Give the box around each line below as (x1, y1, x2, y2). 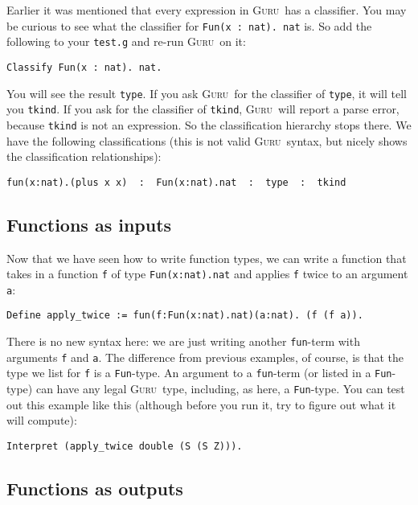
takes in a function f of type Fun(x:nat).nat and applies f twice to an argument (6, 265, 408, 282)
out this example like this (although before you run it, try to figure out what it (6, 396, 396, 413)
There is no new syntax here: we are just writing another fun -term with (6, 333, 360, 350)
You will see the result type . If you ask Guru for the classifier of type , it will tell (6, 84, 408, 101)
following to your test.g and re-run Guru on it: (6, 33, 246, 50)
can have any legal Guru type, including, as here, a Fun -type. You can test (35, 380, 405, 397)
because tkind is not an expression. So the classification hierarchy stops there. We (6, 116, 412, 133)
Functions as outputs (6, 476, 183, 500)
